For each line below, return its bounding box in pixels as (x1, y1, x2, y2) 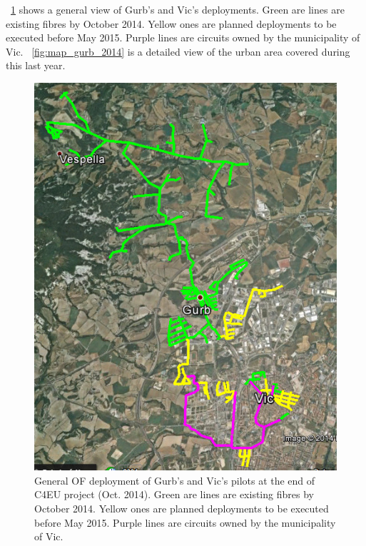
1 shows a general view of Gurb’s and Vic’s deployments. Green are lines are (11, 2, 345, 16)
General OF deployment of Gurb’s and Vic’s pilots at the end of (34, 472, 315, 487)
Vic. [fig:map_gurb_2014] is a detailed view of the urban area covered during (6, 44, 350, 59)
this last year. (6, 58, 66, 73)
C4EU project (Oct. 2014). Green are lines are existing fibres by (34, 487, 314, 502)
